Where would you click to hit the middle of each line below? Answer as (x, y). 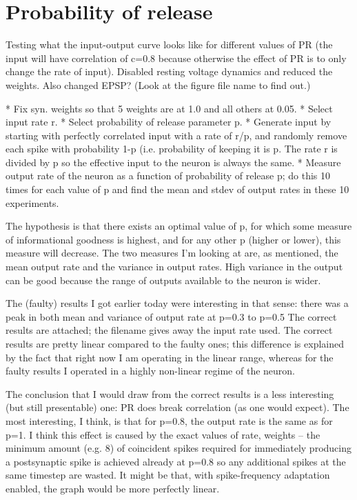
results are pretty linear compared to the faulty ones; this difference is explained (175, 343)
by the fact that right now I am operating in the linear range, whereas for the (170, 357)
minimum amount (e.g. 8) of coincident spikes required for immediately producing (178, 448)
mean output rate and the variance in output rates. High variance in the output (174, 267)
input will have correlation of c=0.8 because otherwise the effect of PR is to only (176, 58)
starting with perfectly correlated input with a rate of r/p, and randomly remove (176, 135)
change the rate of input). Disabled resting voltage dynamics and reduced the (169, 71)
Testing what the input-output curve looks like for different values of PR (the (169, 44)
